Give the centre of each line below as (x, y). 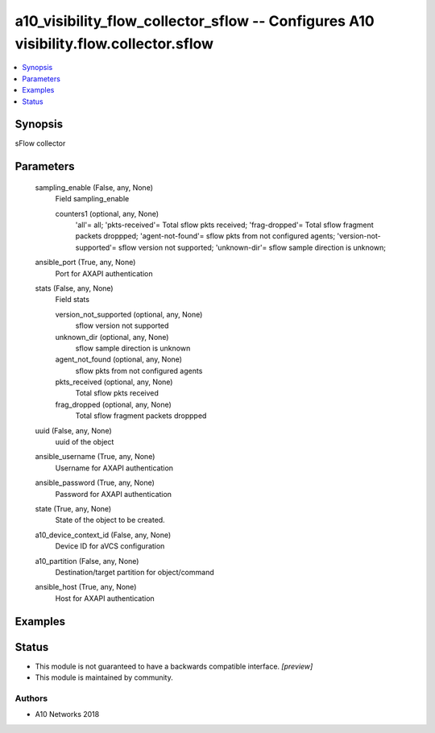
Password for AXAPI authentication (114, 494)
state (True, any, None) (73, 508)
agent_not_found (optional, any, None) (119, 359)
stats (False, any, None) (74, 288)
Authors (31, 698)
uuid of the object (85, 442)
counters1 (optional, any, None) (107, 213)
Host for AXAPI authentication (105, 598)
